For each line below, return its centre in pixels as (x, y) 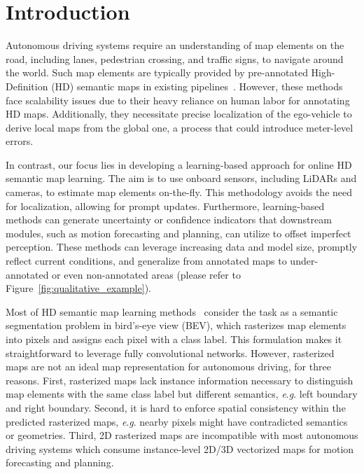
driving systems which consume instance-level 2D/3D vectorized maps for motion (180, 448)
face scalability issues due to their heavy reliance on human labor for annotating (178, 100)
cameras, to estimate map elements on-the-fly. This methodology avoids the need (179, 192)
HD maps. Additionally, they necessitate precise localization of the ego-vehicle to (179, 114)
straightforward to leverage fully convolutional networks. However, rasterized (170, 353)
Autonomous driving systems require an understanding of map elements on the (175, 45)
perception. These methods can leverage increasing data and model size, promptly (182, 247)
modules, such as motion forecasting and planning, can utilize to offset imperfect (178, 233)
